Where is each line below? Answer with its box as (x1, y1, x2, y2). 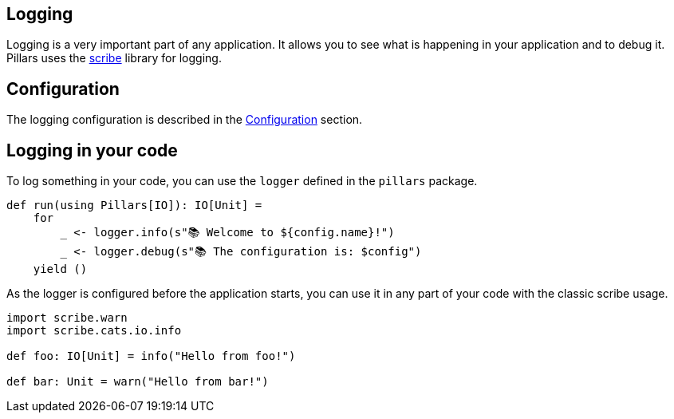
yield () (33, 263, 88, 276)
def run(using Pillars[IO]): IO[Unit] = (6, 199, 262, 212)
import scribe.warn (6, 311, 128, 325)
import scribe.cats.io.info (6, 324, 182, 338)
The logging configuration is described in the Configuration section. (6, 113, 363, 127)
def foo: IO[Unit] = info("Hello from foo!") (6, 350, 296, 363)
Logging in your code (6, 140, 178, 160)
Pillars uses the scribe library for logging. (6, 51, 222, 65)
